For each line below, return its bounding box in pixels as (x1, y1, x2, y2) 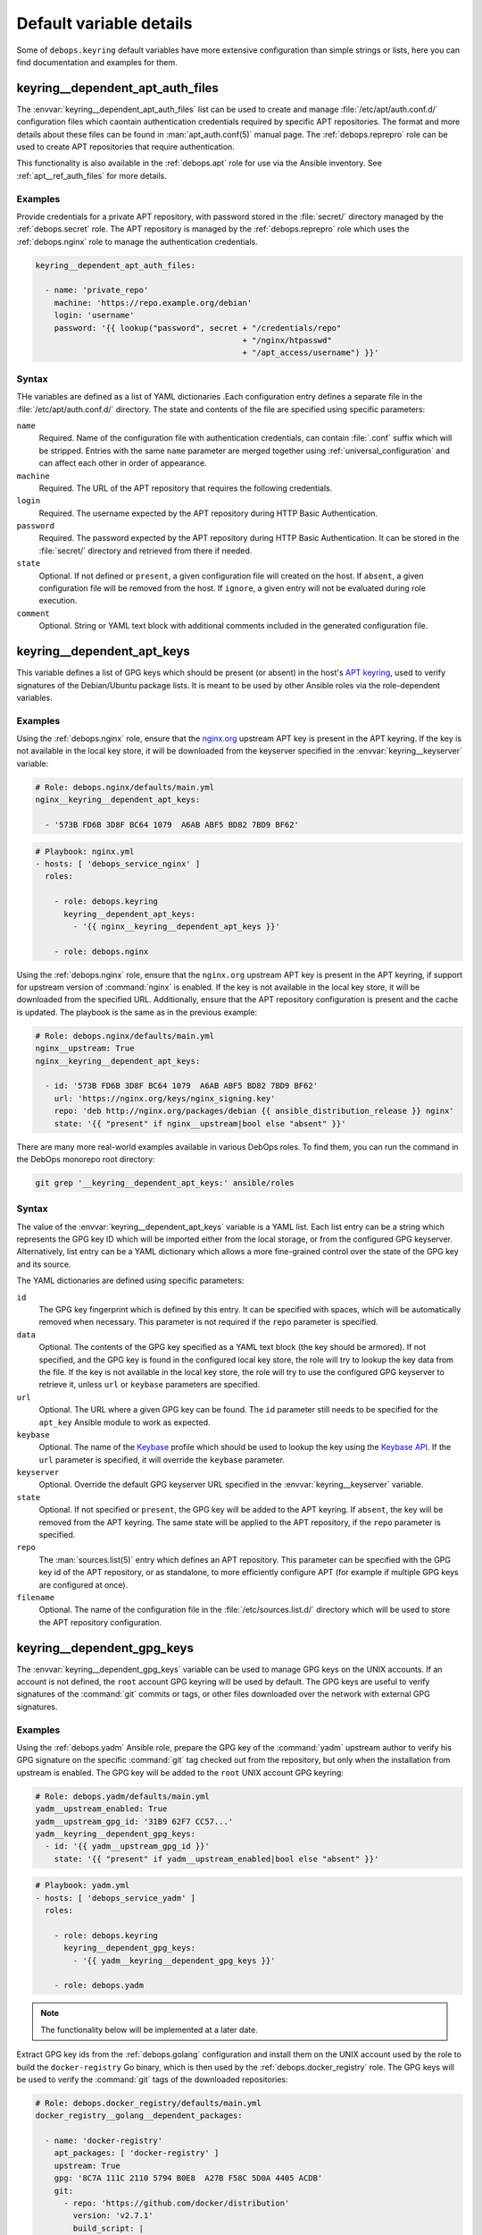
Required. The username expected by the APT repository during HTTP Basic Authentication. (38, 508, 378, 519)
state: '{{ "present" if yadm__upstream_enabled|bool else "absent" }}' (54, 1853, 379, 1864)
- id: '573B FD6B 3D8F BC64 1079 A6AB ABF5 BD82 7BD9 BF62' (45, 1081, 319, 1091)
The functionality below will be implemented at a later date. (40, 2024, 258, 2035)
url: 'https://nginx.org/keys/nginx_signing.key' (54, 1093, 276, 1103)
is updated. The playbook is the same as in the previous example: (16, 1007, 258, 1017)
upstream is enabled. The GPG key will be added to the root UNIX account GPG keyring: (16, 1767, 344, 1778)
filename (16, 1592, 55, 1602)
